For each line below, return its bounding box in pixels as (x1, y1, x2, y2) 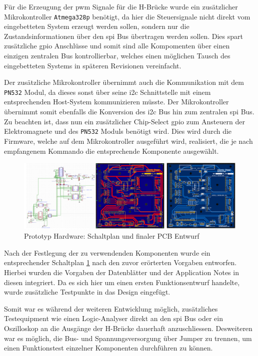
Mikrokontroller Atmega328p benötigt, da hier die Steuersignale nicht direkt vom (4, 11, 250, 21)
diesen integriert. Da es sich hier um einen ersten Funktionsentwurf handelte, (4, 277, 240, 287)
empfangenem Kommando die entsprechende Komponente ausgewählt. (4, 145, 219, 156)
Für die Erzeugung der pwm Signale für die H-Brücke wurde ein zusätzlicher (4, 1, 238, 11)
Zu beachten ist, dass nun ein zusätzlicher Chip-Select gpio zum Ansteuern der (4, 116, 245, 126)
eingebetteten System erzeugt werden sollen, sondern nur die (4, 21, 189, 31)
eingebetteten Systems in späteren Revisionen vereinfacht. (4, 60, 181, 70)
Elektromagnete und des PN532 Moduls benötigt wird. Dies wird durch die (4, 126, 232, 136)
